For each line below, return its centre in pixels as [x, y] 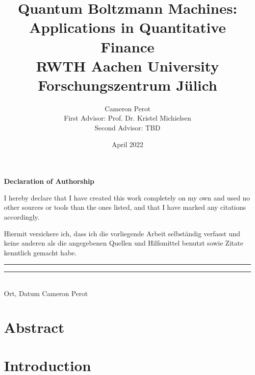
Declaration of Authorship [49, 181]
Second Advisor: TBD [127, 128]
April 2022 [127, 144]
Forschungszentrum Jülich [127, 85]
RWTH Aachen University [127, 65]
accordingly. [22, 217]
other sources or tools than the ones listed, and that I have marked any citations [125, 207]
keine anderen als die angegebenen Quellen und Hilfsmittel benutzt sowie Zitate [124, 243]
